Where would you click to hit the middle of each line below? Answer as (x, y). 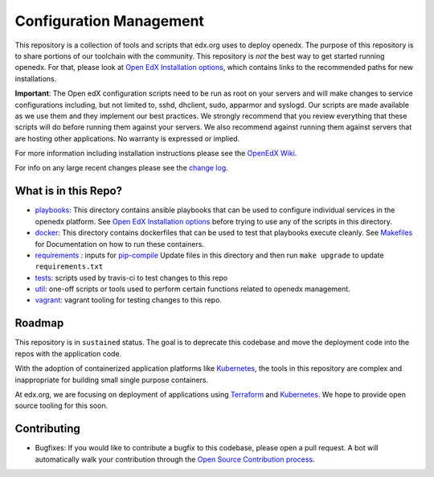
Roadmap (39, 323)
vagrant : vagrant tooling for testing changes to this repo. (129, 300)
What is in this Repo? (69, 191)
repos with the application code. (68, 353)
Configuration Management (110, 21)
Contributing (47, 429)
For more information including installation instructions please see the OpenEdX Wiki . (156, 154)
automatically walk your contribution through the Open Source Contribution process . (175, 459)
